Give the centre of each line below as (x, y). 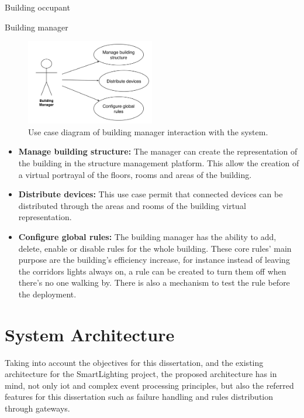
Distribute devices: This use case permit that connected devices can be (151, 194)
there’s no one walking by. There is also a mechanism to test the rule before (154, 282)
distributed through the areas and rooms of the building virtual (132, 205)
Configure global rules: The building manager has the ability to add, (147, 236)
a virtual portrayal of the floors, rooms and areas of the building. (135, 174)
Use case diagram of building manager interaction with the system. (148, 131)
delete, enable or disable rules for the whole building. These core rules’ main (155, 248)
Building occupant (37, 7)
